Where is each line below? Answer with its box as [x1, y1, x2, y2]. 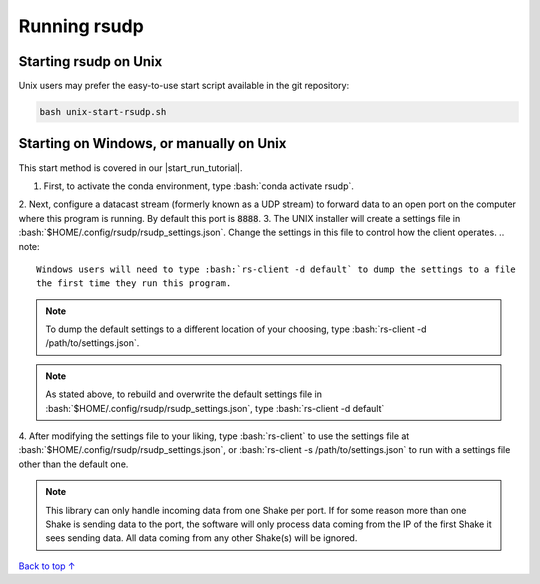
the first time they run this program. [36, 278, 232, 289]
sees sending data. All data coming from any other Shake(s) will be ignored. [45, 532, 358, 544]
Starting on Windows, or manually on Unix [18, 135, 287, 152]
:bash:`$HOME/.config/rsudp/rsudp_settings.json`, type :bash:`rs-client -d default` [45, 402, 385, 414]
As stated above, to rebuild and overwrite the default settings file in [45, 388, 323, 400]
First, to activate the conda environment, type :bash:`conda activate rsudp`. [43, 180, 355, 192]
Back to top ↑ [18, 560, 76, 572]
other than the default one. [18, 458, 129, 470]
